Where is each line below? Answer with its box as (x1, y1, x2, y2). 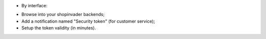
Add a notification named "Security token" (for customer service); (21, 18, 155, 24)
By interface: (21, 3, 48, 8)
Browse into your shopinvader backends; (21, 12, 105, 17)
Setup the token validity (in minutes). (21, 25, 96, 31)
